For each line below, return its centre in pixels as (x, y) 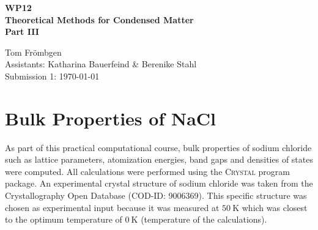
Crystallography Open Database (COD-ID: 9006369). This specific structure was (156, 195)
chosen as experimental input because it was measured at (112, 207)
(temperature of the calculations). (204, 219)
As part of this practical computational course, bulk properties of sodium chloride (158, 147)
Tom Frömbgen (33, 52)
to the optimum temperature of (64, 219)
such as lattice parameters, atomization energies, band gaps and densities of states (159, 159)
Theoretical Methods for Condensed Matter (99, 19)
